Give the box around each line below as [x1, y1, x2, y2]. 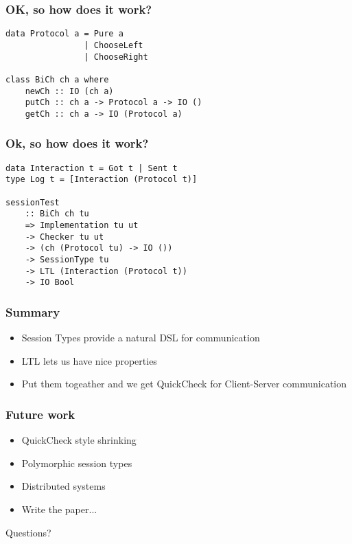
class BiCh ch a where [5, 74, 109, 84]
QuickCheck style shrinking [21, 433, 137, 447]
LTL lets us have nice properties [21, 353, 157, 367]
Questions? [5, 525, 51, 539]
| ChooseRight [84, 52, 148, 62]
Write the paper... [21, 501, 97, 516]
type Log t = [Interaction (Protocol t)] [5, 174, 198, 185]
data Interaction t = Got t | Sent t [5, 163, 178, 173]
